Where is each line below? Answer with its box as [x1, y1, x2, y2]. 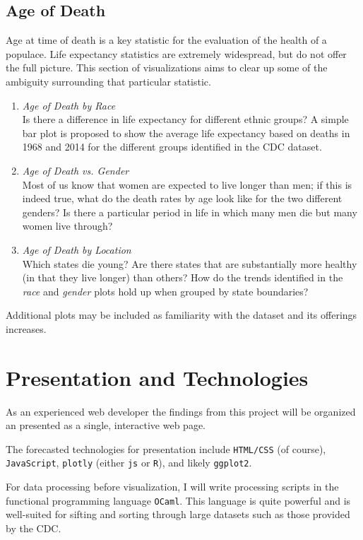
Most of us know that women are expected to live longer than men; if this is [22, 177, 352, 192]
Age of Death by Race [22, 98, 116, 112]
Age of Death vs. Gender [22, 163, 129, 177]
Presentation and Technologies [6, 363, 309, 392]
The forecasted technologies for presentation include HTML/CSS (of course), [6, 441, 326, 456]
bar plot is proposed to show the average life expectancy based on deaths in [22, 125, 350, 140]
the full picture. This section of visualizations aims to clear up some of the [6, 60, 328, 75]
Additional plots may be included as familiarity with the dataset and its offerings [6, 307, 357, 322]
